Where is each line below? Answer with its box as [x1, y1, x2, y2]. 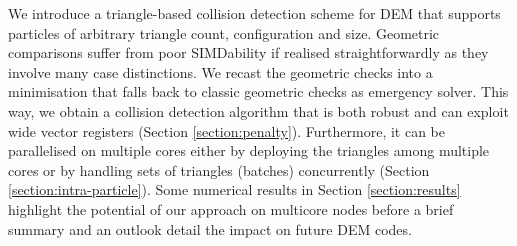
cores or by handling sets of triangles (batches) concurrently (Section [8, 159, 430, 180]
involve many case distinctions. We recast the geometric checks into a [8, 61, 433, 82]
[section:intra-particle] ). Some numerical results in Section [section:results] [8, 179, 461, 200]
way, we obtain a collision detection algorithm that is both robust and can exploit [8, 100, 509, 121]
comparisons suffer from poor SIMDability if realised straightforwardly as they [8, 42, 489, 63]
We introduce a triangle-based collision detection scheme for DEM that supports [8, 3, 501, 23]
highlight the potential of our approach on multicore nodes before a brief [8, 198, 454, 219]
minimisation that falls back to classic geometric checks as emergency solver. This [8, 81, 509, 102]
